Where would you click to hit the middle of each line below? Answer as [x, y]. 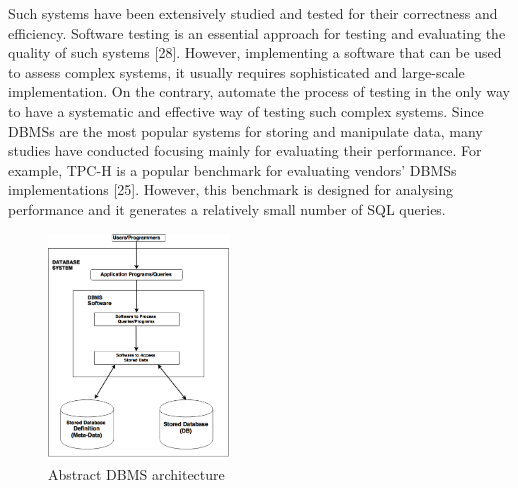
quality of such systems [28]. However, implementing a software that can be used [255, 52]
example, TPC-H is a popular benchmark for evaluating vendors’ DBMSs [232, 169]
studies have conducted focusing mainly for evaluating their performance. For [245, 150]
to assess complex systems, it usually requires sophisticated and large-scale [236, 71]
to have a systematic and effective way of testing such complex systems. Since [246, 110]
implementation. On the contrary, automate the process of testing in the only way [259, 91]
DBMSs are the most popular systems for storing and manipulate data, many [245, 130]
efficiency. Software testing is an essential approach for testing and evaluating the [257, 32]
